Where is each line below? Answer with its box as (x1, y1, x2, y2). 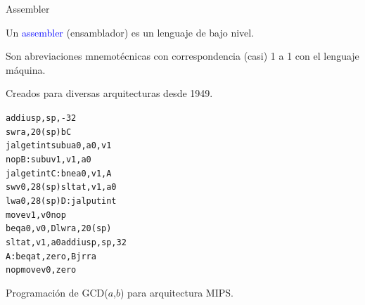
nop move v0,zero (6, 265, 77, 275)
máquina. (6, 62, 46, 77)
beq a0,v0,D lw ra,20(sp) (6, 223, 112, 234)
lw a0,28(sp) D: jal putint (6, 195, 117, 206)
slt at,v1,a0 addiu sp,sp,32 (6, 237, 127, 247)
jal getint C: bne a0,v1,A (6, 168, 112, 179)
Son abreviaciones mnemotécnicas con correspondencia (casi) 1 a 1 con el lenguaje (6, 48, 359, 63)
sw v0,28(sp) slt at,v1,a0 (6, 182, 117, 193)
